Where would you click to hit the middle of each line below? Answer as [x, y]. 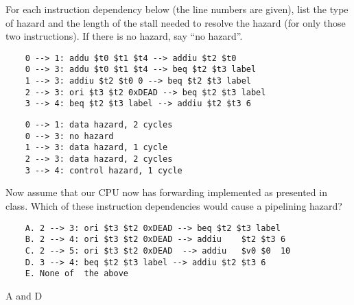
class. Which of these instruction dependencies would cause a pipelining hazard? [174, 205]
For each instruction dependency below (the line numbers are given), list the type [177, 9]
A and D [24, 295]
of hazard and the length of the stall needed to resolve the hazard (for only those [176, 22]
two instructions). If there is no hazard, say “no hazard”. [124, 36]
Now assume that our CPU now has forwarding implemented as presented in [166, 192]
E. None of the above [76, 274]
